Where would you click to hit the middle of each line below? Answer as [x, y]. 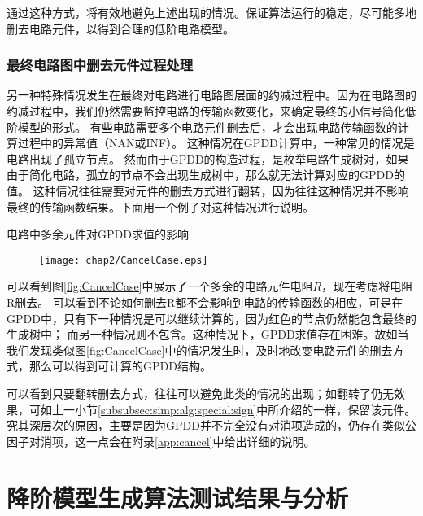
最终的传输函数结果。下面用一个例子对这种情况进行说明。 [160, 206]
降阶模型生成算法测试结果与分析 [178, 497]
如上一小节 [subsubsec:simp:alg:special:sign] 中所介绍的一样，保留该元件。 [228, 409]
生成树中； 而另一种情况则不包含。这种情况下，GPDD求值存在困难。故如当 [208, 334]
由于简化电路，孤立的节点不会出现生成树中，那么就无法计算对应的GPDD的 [206, 175]
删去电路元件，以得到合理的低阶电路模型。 [120, 28]
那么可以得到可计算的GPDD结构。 [120, 366]
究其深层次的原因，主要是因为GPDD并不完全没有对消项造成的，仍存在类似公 [211, 425]
